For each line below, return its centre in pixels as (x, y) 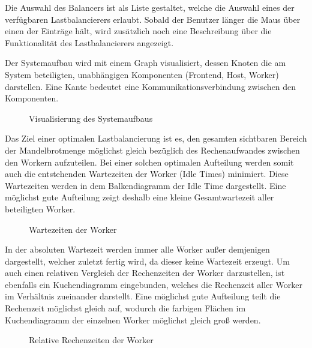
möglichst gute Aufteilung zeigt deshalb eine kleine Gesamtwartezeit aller (139, 197)
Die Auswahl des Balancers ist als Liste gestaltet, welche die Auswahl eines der (150, 7)
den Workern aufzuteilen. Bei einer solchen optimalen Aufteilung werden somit (149, 162)
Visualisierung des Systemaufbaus (91, 118)
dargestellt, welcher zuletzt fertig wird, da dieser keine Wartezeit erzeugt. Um (147, 261)
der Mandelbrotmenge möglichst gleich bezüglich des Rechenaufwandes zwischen (152, 150)
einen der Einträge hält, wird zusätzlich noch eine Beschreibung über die (138, 31)
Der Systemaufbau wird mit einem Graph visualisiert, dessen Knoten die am (145, 63)
